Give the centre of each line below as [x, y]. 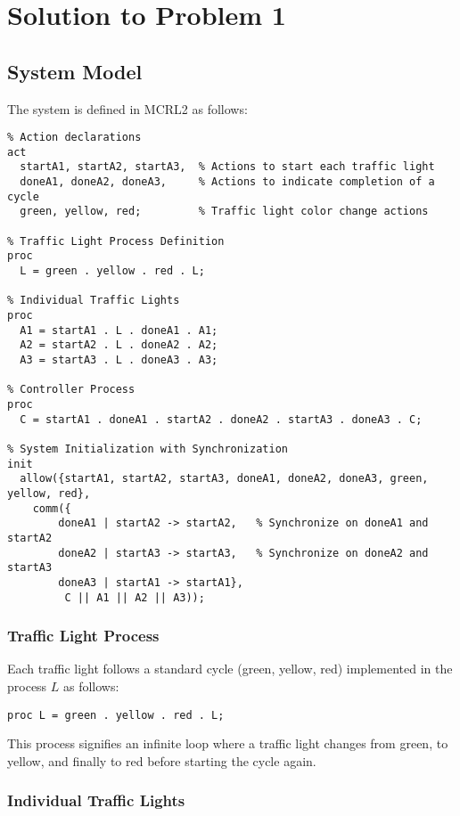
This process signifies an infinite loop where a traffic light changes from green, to [228, 743]
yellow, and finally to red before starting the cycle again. [162, 760]
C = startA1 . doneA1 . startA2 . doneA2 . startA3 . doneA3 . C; [221, 419]
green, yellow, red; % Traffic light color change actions [224, 212]
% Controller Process [71, 390]
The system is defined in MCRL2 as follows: [127, 108]
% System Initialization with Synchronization [148, 449]
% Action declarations [74, 138]
